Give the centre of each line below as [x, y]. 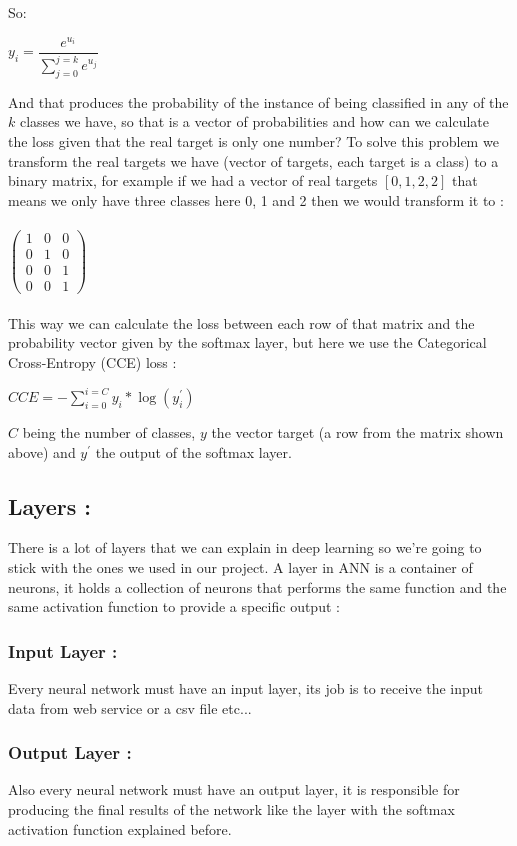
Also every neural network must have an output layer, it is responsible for [234, 789]
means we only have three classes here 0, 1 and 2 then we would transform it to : [256, 199]
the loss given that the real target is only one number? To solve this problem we [253, 141]
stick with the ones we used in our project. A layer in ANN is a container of [240, 567]
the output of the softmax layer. [193, 451]
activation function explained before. [120, 828]
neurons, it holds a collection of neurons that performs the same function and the [257, 586]
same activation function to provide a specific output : [174, 606]
